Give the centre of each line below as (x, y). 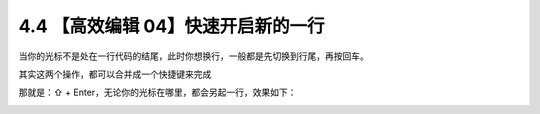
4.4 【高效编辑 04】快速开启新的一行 (171, 26)
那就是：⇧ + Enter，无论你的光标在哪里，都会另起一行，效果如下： (157, 92)
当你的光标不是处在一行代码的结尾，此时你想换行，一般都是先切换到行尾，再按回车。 (193, 56)
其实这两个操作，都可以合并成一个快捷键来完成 (115, 74)
